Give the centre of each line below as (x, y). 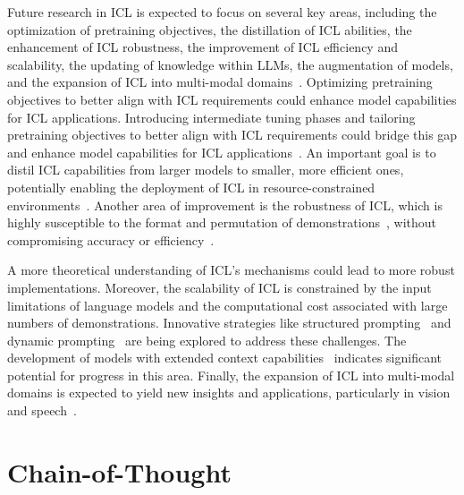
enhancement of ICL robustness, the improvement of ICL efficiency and (202, 47)
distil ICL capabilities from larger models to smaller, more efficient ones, (206, 170)
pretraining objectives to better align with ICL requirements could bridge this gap (232, 135)
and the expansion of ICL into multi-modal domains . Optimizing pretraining (220, 82)
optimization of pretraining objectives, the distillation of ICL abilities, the (210, 29)
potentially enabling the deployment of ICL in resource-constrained (191, 187)
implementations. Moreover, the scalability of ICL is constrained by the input (219, 287)
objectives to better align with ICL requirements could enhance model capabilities (232, 99)
